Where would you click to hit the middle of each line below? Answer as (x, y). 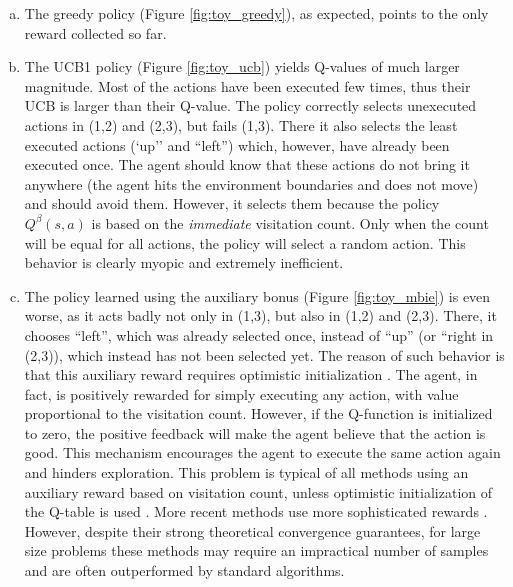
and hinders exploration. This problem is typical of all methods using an (246, 472)
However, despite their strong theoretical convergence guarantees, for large (252, 530)
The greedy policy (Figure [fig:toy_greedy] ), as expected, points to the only (256, 13)
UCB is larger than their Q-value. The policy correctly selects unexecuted (250, 105)
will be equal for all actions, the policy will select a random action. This (245, 242)
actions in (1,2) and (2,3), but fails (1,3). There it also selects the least (241, 124)
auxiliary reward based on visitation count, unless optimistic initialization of (258, 491)
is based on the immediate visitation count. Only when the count (290, 222)
